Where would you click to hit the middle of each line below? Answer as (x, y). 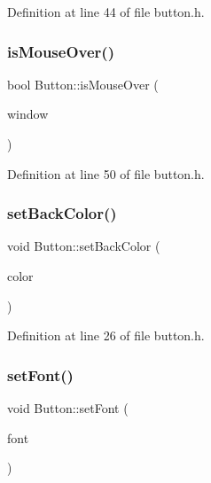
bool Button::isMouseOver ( (83, 84)
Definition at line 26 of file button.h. (106, 335)
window (28, 114)
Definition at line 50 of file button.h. (106, 173)
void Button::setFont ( (68, 408)
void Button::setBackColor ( (84, 246)
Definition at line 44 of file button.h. (106, 12)
